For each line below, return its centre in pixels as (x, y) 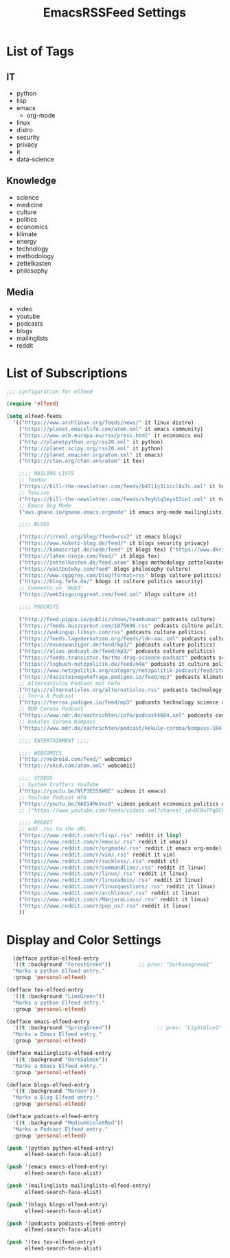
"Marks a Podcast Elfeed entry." (60, 1129)
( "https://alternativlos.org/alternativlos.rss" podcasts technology (120, 690)
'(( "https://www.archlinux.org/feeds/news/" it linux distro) (103, 423)
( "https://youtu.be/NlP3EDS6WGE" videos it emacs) (93, 791)
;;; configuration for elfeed (50, 391)
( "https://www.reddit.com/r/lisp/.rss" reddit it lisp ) (101, 836)
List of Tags (41, 51)
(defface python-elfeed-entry (56, 958)
